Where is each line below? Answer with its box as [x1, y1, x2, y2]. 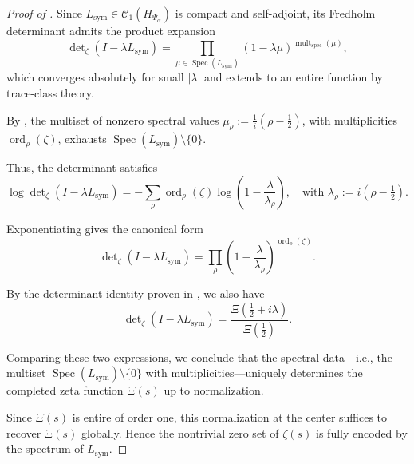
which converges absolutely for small [6, 69, 184, 85]
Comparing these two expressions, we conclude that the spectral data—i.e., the [6, 348, 392, 365]
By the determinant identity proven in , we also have [6, 285, 265, 302]
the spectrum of [6, 440, 84, 457]
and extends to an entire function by [204, 69, 383, 85]
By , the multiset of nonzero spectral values [6, 111, 219, 128]
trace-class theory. [6, 84, 94, 101]
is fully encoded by [316, 424, 408, 441]
